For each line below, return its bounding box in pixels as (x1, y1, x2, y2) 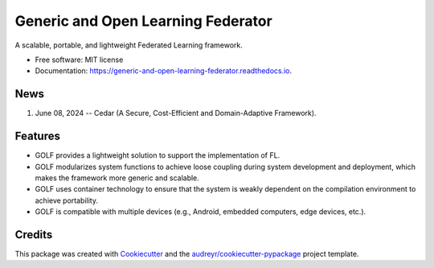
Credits (14, 228, 53, 241)
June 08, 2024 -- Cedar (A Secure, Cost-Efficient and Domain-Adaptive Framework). (35, 109, 317, 118)
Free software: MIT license (35, 55, 124, 64)
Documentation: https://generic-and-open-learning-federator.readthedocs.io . (35, 66, 293, 76)
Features (14, 130, 60, 143)
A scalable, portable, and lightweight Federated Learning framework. (14, 40, 243, 50)
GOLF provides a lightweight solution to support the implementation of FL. (35, 150, 280, 160)
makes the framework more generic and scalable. (35, 173, 200, 183)
